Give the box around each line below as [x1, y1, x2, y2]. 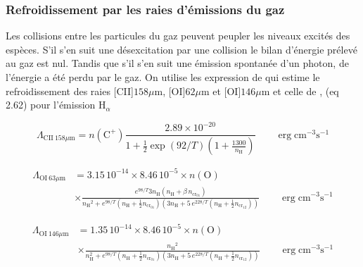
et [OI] [212, 83, 241, 98]
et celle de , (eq [273, 83, 339, 98]
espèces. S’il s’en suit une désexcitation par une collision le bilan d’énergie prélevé [6, 42, 357, 56]
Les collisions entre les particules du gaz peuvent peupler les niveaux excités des [6, 28, 350, 43]
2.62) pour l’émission [6, 97, 96, 112]
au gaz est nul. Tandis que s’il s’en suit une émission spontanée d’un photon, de [6, 56, 349, 70]
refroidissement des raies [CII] [6, 83, 134, 98]
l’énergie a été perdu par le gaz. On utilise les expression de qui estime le [6, 70, 320, 84]
